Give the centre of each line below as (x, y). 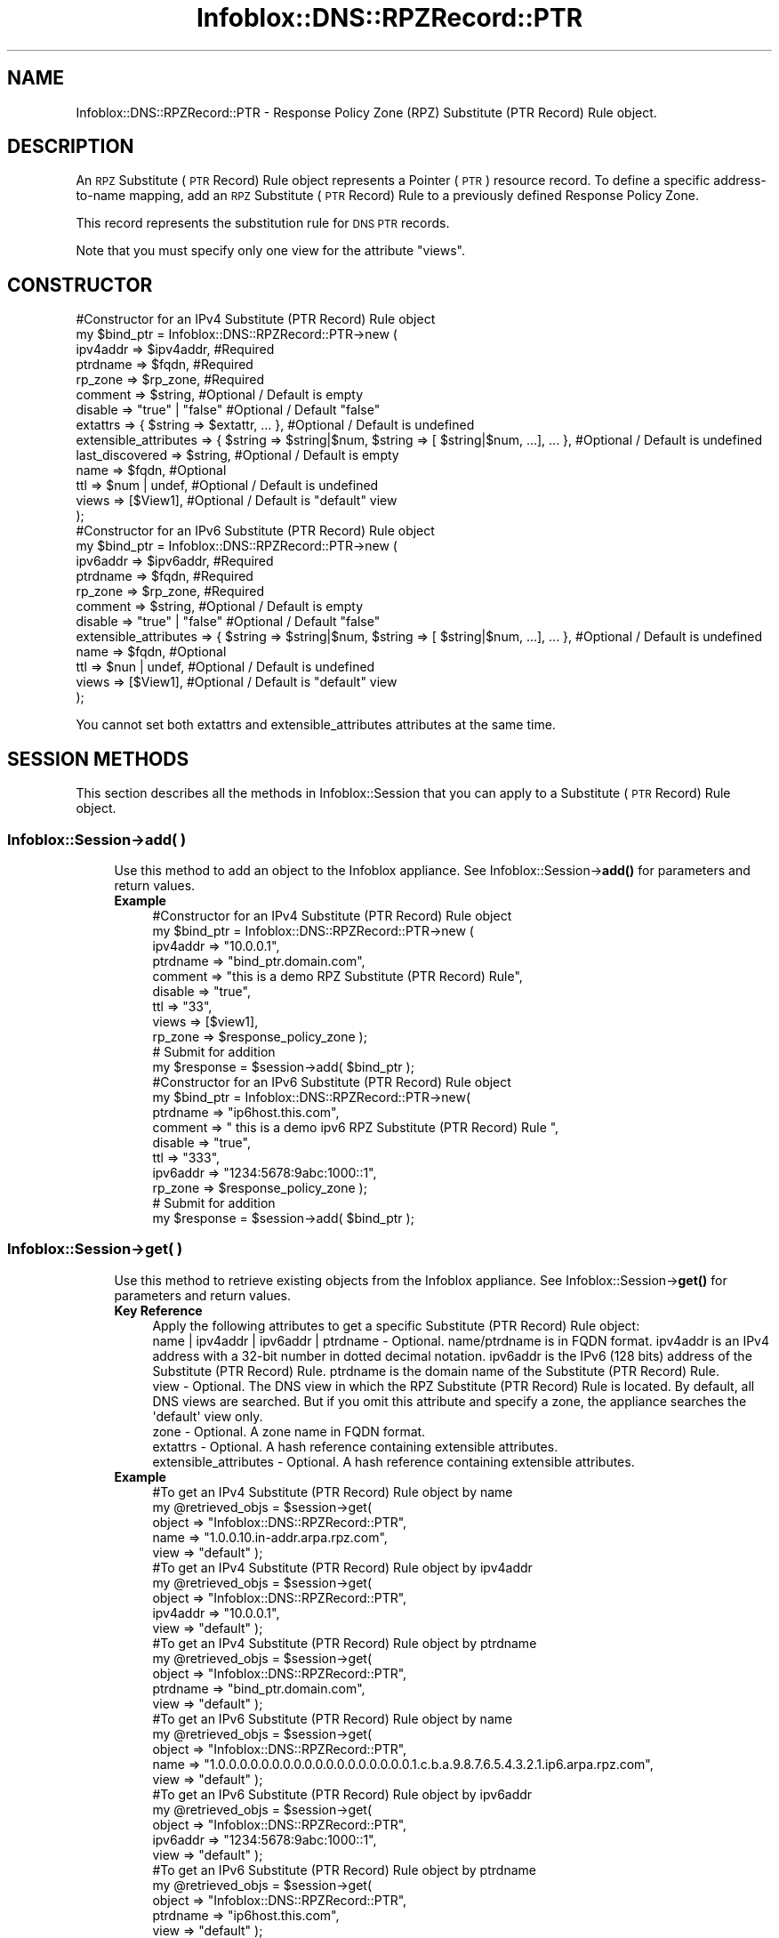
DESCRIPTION (71, 147)
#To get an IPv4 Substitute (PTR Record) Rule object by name (333, 1492)
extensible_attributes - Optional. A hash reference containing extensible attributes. (394, 1461)
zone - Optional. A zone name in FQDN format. (289, 1431)
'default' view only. (208, 1416)
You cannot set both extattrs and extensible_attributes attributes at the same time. (316, 725)
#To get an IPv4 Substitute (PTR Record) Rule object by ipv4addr (342, 1567)
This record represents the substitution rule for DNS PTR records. (263, 223)
